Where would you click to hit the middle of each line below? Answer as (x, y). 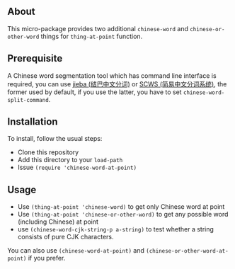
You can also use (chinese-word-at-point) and (76, 251)
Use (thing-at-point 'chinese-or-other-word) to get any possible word (123, 214)
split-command (28, 100)
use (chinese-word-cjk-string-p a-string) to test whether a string (116, 229)
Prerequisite (35, 58)
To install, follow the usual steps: (55, 139)
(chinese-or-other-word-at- (187, 251)
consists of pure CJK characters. (66, 237)
